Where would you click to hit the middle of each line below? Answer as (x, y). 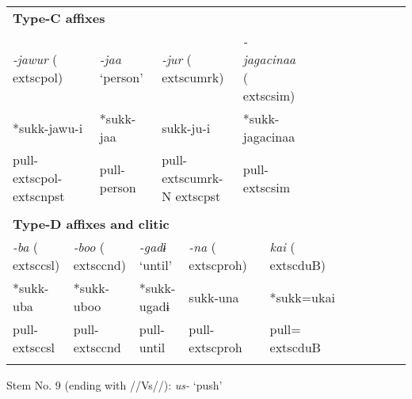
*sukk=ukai (302, 297)
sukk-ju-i (186, 127)
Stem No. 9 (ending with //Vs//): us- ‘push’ (114, 385)
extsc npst (39, 196)
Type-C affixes (59, 18)
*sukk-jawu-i (48, 127)
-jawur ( (35, 59)
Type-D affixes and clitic (91, 224)
